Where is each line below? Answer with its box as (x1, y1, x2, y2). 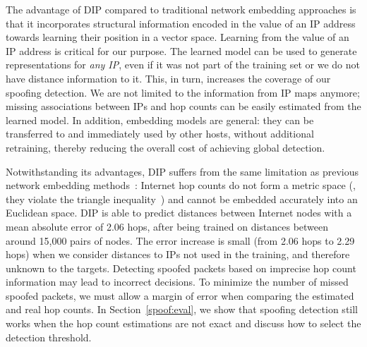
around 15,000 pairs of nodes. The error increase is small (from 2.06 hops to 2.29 (6, 233, 355, 248)
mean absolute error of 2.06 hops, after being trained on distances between (6, 219, 329, 233)
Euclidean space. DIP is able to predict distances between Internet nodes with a (6, 205, 352, 220)
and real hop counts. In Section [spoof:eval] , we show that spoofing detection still (6, 302, 359, 317)
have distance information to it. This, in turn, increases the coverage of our (6, 71, 331, 85)
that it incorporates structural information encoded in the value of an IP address (6, 16, 356, 30)
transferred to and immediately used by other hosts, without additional (6, 126, 314, 141)
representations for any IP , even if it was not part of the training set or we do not (6, 57, 360, 72)
